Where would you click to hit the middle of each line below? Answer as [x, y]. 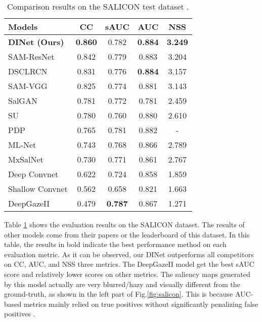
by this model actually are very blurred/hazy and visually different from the [122, 284]
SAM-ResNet [31, 56]
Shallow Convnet [38, 189]
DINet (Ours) [36, 42]
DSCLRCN [28, 71]
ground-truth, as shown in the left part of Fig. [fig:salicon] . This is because [119, 294]
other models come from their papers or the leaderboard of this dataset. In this [127, 234]
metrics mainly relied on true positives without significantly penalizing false [141, 304]
